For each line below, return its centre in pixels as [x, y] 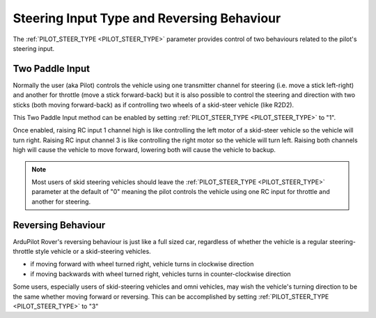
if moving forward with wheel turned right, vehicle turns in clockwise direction [142, 264]
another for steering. [61, 202]
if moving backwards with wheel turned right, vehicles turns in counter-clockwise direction [161, 274]
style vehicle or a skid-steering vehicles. [93, 252]
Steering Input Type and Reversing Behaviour [147, 18]
